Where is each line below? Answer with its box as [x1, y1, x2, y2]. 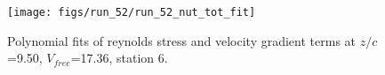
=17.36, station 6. [70, 49, 168, 67]
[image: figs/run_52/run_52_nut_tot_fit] [7, 6, 256, 19]
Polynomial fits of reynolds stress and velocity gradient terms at [7, 31, 357, 49]
